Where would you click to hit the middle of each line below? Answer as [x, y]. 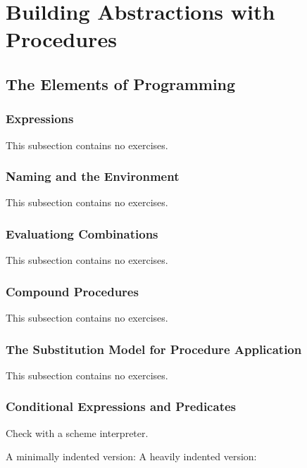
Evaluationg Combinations [82, 233]
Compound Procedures [72, 291]
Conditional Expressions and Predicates [121, 406]
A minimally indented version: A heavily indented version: [131, 456]
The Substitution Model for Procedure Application [154, 349]
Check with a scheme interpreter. [77, 432]
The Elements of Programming [121, 83]
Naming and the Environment [93, 176]
